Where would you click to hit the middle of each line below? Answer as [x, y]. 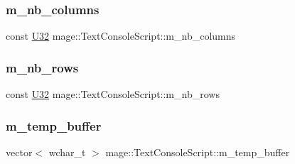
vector [19, 152]
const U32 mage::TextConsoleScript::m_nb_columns [121, 36]
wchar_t [67, 152]
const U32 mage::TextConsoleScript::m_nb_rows [113, 94]
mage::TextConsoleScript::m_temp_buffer [198, 152]
